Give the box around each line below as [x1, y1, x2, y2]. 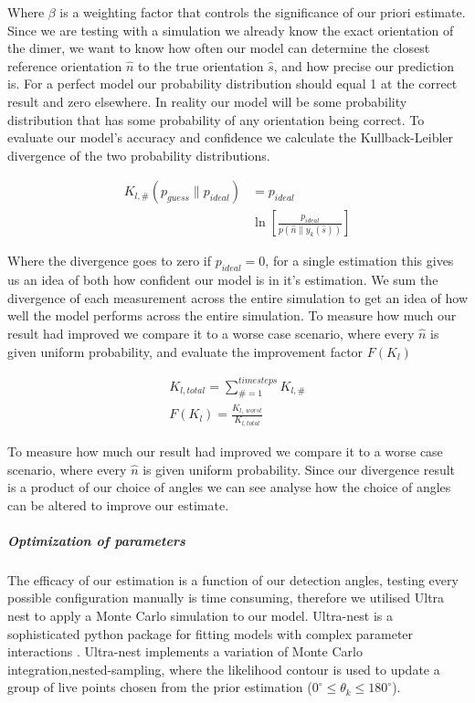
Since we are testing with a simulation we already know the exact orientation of [7, 20, 454, 39]
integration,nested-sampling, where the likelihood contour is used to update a [7, 659, 440, 678]
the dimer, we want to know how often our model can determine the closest [7, 38, 430, 58]
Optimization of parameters [7, 530, 185, 550]
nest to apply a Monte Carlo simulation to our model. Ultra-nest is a [7, 606, 393, 625]
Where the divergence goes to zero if [7, 251, 211, 270]
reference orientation [7, 56, 122, 75]
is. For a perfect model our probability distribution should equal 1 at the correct [7, 74, 458, 93]
